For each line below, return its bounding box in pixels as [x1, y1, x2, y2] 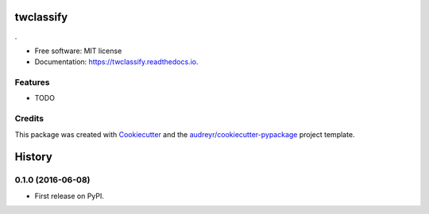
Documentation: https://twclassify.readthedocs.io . [34, 57, 199, 67]
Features [14, 77, 50, 88]
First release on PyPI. [34, 191, 105, 201]
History [14, 151, 53, 164]
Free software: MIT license [34, 46, 122, 55]
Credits [14, 113, 44, 124]
